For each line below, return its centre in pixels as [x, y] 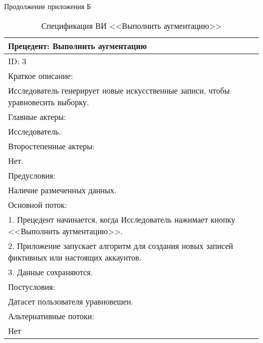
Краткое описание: [41, 75]
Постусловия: [32, 286]
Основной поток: [38, 204]
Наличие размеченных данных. [62, 190]
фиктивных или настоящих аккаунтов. [75, 257]
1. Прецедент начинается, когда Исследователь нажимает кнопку [122, 219]
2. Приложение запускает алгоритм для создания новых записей [121, 245]
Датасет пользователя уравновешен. [71, 301]
